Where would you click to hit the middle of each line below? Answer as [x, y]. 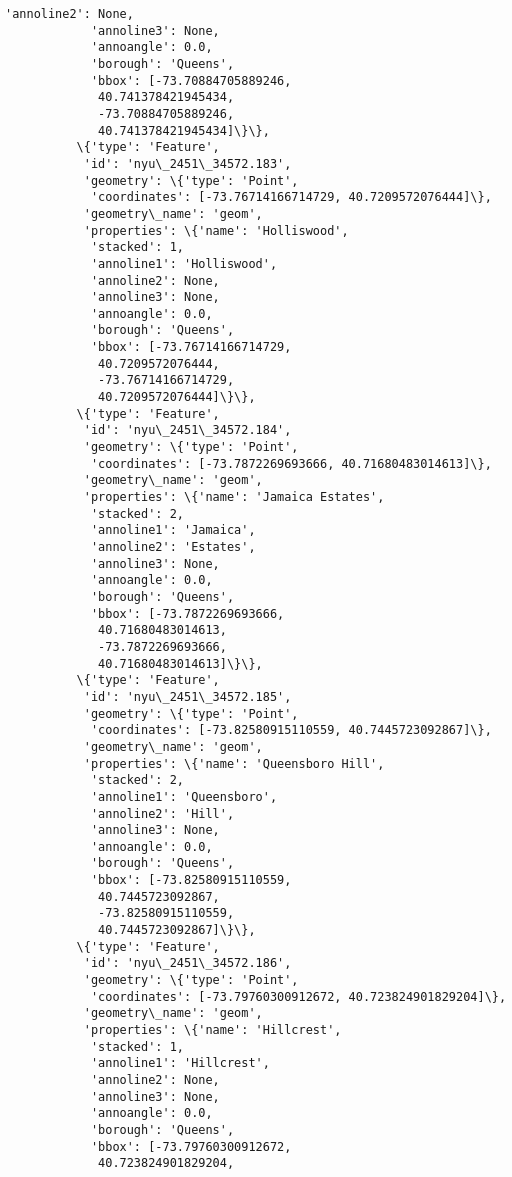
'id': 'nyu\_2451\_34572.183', [187, 163]
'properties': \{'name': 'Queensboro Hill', [234, 763]
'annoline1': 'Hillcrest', [180, 1063]
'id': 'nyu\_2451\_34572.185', [187, 696]
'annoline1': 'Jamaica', [173, 530]
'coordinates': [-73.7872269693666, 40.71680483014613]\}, [291, 463]
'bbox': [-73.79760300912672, [191, 1146]
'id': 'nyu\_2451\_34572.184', [187, 430]
